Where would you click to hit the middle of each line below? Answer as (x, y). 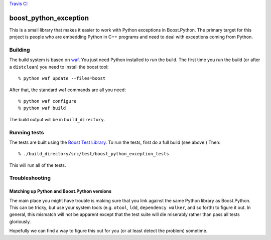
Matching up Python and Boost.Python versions (60, 191)
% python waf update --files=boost (62, 78)
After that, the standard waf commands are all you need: (67, 90)
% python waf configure (47, 101)
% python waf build (42, 108)
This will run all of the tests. (38, 165)
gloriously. (20, 221)
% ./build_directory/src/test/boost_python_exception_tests (94, 154)
